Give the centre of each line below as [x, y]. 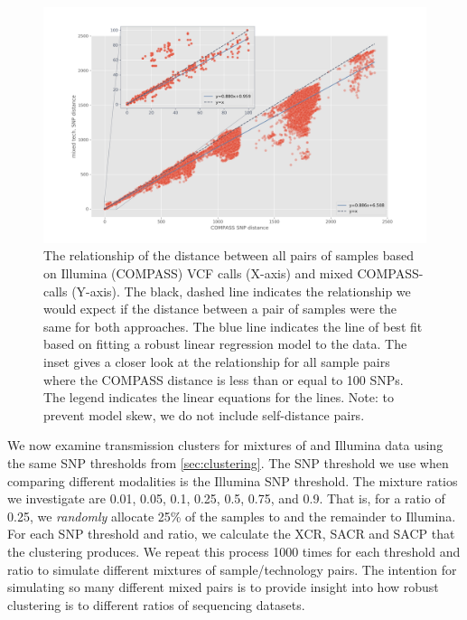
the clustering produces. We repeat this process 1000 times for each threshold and [234, 551]
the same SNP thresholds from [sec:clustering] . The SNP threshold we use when [228, 462]
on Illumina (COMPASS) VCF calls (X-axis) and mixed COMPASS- [233, 273]
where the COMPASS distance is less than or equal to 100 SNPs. [224, 379]
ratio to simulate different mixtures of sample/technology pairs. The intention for [232, 569]
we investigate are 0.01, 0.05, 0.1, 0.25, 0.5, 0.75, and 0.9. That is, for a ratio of [226, 498]
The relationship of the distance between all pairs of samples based [229, 255]
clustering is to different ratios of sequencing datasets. [156, 604]
